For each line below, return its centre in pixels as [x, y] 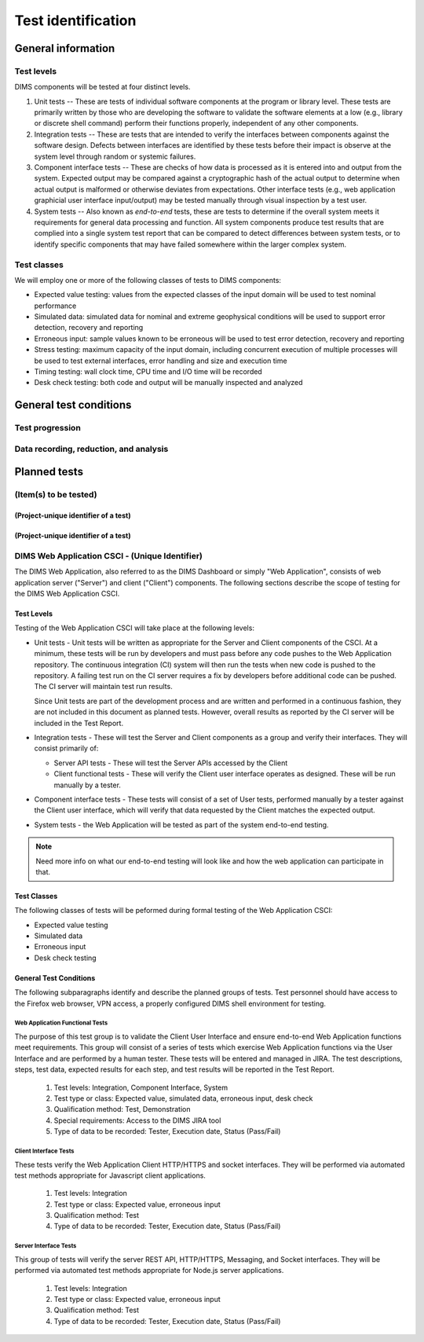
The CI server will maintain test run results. [103, 687]
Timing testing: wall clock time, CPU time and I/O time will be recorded [148, 372]
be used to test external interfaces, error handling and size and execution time [161, 361]
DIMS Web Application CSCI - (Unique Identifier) [109, 555]
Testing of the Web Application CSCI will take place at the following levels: [135, 628]
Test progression [48, 428]
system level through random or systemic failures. [115, 156]
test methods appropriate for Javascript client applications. [110, 1175]
